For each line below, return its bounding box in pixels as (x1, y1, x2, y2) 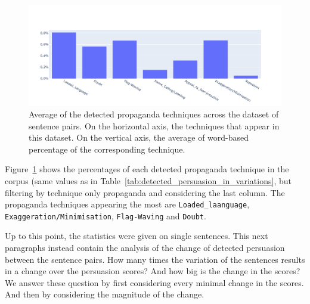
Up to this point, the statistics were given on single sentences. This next (5, 229, 268, 242)
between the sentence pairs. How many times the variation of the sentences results (5, 253, 305, 265)
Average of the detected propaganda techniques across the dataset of (29, 107, 279, 120)
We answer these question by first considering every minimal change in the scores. (5, 276, 304, 289)
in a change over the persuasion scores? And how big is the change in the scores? (5, 265, 300, 277)
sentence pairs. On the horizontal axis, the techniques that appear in (29, 119, 280, 132)
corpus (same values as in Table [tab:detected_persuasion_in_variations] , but (5, 174, 292, 187)
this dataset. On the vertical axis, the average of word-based (29, 131, 249, 144)
